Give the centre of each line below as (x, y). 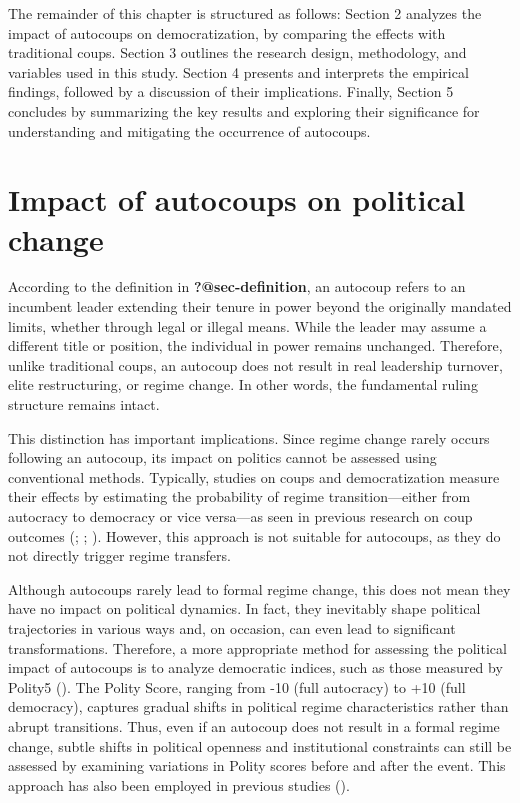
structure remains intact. (84, 404)
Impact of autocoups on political (237, 199)
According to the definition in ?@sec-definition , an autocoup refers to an (237, 286)
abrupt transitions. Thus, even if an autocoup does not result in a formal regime (254, 725)
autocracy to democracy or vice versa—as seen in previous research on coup (240, 516)
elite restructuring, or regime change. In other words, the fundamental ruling (243, 384)
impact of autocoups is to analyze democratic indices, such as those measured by (255, 667)
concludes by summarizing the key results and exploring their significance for (244, 110)
